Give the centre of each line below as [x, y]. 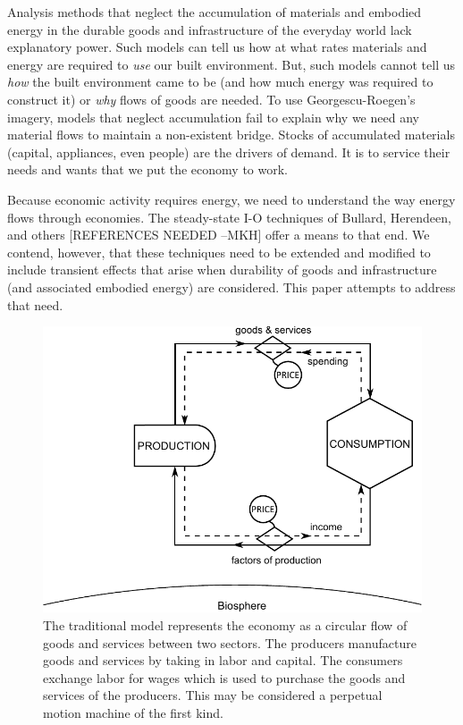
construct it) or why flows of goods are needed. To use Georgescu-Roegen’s [211, 99]
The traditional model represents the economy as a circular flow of [225, 625]
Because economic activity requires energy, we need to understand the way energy [231, 199]
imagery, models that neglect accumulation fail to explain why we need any [213, 117]
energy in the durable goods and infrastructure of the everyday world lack [210, 29]
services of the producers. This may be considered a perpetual [213, 695]
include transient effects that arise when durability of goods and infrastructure [222, 270]
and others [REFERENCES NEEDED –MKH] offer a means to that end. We [219, 235]
